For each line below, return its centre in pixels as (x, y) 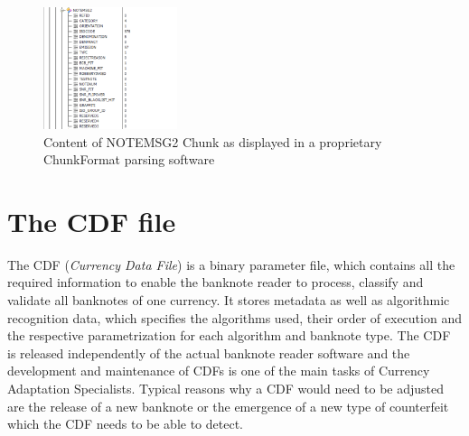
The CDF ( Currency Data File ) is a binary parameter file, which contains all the (231, 264)
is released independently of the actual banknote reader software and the (209, 353)
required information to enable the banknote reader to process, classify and (216, 282)
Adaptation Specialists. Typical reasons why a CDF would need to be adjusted (226, 389)
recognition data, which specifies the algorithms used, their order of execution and (234, 317)
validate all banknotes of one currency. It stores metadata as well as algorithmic (229, 300)
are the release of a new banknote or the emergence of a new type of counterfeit (228, 406)
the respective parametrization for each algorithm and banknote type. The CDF (229, 335)
